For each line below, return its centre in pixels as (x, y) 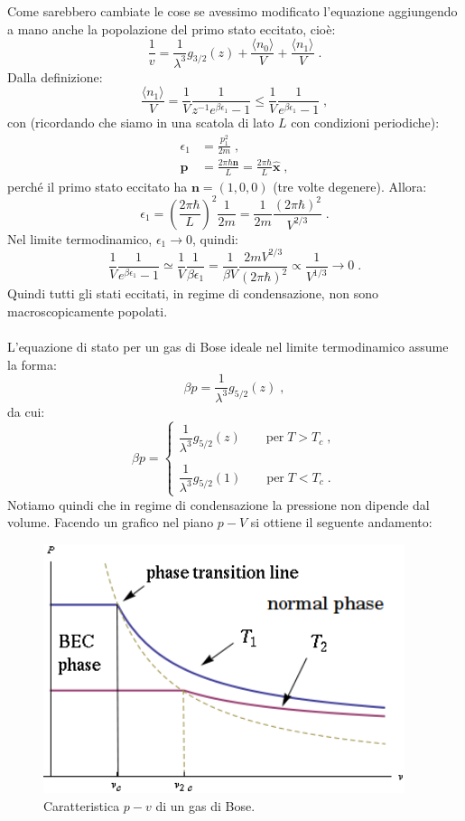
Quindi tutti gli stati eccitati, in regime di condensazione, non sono (193, 293)
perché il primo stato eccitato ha (98, 186)
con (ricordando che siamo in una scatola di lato (141, 123)
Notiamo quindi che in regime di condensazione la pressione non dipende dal (219, 504)
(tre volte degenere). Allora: (350, 186)
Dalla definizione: (55, 76)
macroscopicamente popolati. (88, 311)
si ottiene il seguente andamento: (341, 522)
